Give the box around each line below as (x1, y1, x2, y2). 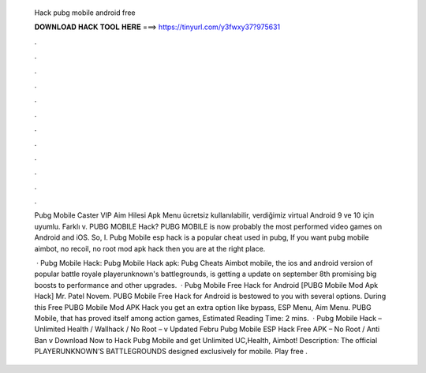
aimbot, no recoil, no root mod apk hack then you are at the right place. (34, 244, 266, 253)
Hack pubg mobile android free (34, 8, 136, 17)
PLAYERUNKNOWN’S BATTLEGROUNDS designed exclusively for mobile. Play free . (34, 347, 308, 356)
